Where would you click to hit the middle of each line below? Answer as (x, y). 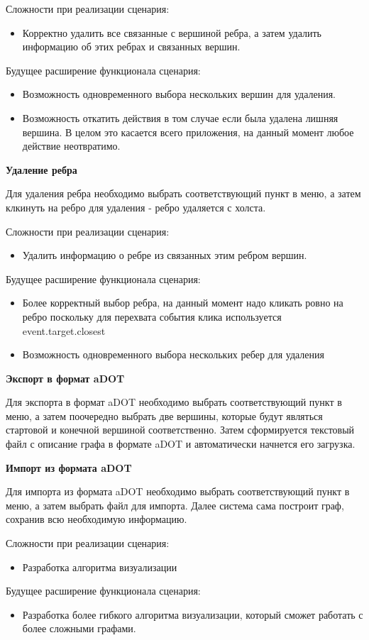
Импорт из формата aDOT (69, 467)
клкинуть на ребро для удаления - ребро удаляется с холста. (136, 207)
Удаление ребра (42, 169)
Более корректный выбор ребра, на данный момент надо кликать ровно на (183, 303)
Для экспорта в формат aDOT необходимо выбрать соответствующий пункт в (174, 402)
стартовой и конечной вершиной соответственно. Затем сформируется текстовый (180, 430)
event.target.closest (64, 330)
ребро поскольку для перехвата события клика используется (152, 316)
